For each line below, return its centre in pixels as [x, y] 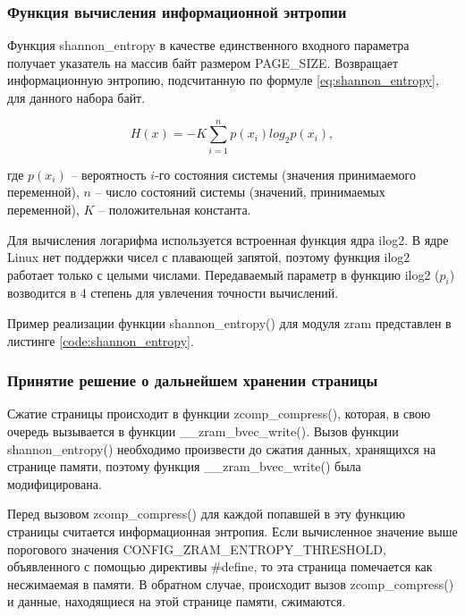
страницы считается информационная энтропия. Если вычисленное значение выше [232, 532]
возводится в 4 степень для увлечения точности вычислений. [173, 293]
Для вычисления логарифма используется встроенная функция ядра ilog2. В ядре [228, 239]
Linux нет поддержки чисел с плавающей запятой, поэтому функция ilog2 [209, 257]
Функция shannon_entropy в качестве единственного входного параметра [208, 45]
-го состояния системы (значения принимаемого [285, 174]
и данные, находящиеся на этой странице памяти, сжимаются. [177, 601]
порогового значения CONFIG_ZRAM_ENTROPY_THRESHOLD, [197, 548]
